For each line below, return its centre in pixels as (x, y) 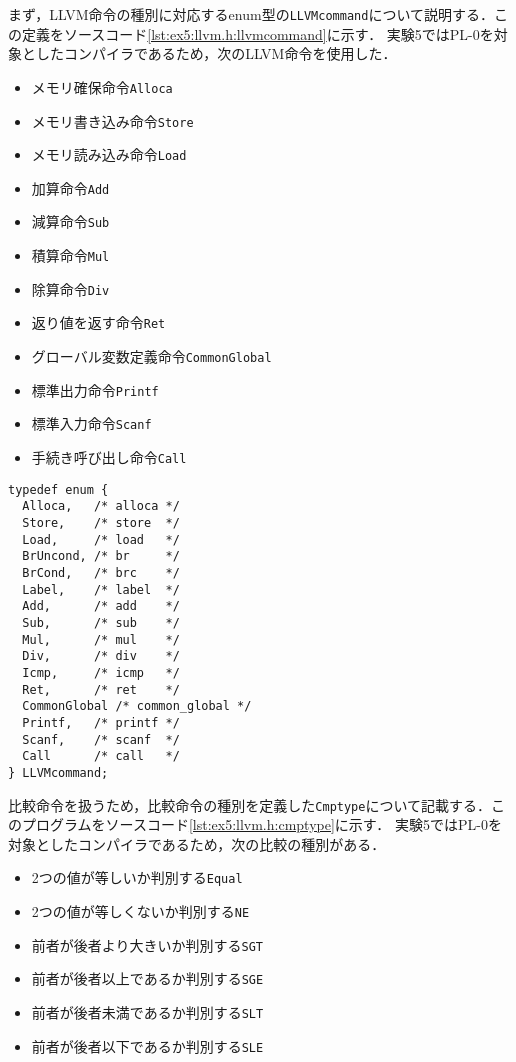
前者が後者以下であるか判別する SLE (147, 1045)
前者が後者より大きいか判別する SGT (147, 944)
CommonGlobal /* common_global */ (137, 706)
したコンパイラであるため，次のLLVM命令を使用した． (216, 53)
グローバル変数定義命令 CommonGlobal (151, 356)
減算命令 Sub (70, 221)
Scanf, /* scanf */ (101, 739)
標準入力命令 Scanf (91, 423)
